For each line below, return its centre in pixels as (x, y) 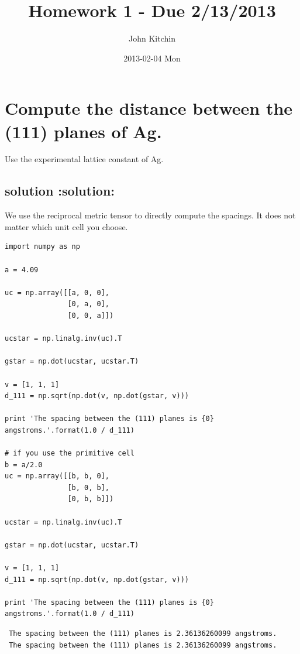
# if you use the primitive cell (70, 453)
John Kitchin (152, 38)
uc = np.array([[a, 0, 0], (57, 292)
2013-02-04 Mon (152, 58)
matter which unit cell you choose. (66, 226)
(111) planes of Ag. (83, 131)
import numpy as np (42, 247)
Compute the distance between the (149, 108)
